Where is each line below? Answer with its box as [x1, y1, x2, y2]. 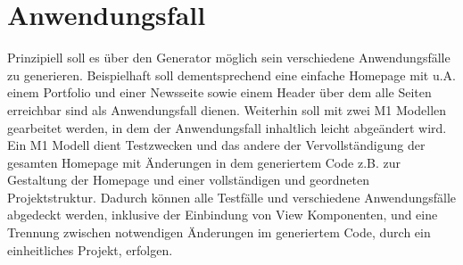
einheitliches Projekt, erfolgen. [7, 240, 173, 259]
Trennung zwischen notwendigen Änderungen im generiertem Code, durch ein [7, 223, 431, 242]
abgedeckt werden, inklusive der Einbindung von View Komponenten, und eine [7, 205, 438, 224]
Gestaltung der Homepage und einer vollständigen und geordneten [7, 170, 370, 189]
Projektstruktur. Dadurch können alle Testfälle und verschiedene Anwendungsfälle [7, 187, 457, 206]
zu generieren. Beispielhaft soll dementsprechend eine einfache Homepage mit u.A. [7, 65, 456, 84]
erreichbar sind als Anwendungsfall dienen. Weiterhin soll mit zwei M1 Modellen [7, 100, 447, 119]
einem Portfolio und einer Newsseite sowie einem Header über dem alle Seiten [7, 83, 432, 102]
